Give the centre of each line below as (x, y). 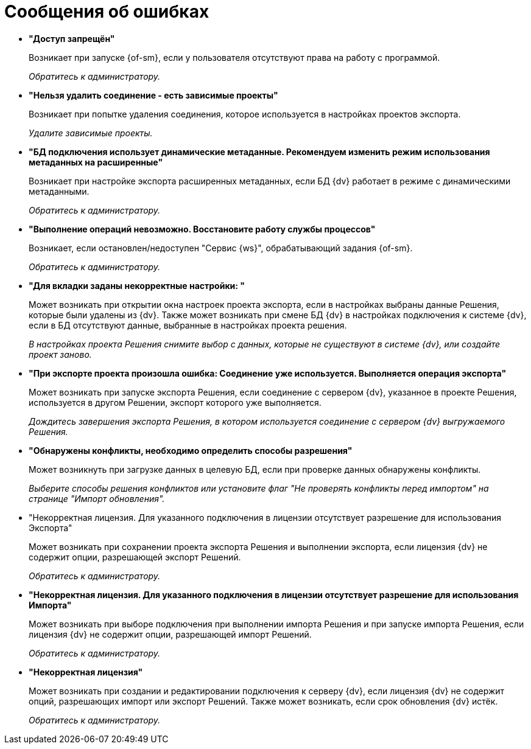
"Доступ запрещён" (72, 38)
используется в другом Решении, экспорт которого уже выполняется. (175, 402)
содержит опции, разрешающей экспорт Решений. (135, 557)
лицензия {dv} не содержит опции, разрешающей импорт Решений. (170, 634)
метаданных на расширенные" (96, 162)
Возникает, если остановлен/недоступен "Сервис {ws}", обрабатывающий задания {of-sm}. (221, 248)
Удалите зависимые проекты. (91, 133)
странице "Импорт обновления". (97, 498)
